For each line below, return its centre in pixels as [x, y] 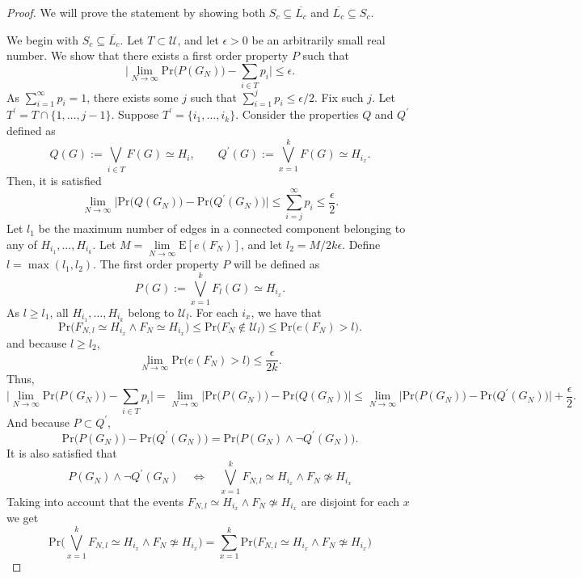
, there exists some [133, 97]
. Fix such [339, 97]
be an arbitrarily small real [318, 39]
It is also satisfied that [62, 452]
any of [22, 245]
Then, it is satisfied [54, 180]
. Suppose [135, 114]
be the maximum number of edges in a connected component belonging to [222, 228]
